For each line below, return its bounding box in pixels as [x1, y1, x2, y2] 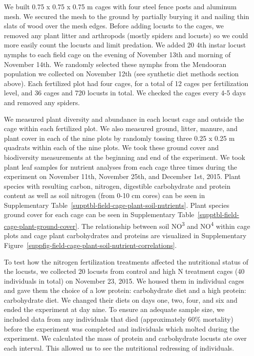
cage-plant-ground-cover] [4, 221, 78, 231]
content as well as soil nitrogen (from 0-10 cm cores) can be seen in [4, 190, 205, 200]
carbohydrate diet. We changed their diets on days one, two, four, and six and [4, 294, 237, 305]
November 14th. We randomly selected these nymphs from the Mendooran [4, 59, 227, 69]
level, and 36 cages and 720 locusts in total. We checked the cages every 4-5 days [4, 88, 246, 98]
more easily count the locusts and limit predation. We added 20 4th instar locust [4, 40, 246, 50]
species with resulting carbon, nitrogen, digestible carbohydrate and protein [4, 180, 231, 191]
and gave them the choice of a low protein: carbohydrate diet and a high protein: [4, 285, 247, 295]
